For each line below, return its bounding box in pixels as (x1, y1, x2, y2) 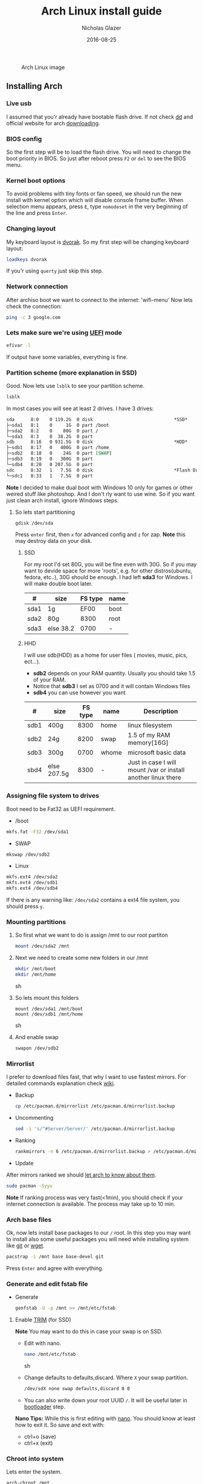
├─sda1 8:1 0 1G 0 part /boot (6, 422, 110, 428)
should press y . (6, 903, 44, 910)
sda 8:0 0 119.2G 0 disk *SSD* (6, 416, 188, 422)
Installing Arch (6, 81, 63, 91)
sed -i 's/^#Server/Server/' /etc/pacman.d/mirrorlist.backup (14, 1126, 175, 1132)
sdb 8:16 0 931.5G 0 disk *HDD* (6, 439, 188, 445)
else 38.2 (47, 625, 74, 633)
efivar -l (6, 342, 31, 349)
